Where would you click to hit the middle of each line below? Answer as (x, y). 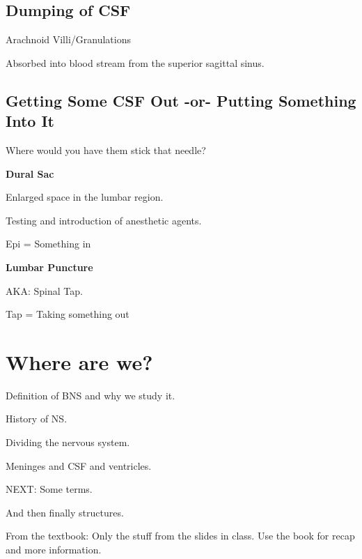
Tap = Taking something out (68, 314)
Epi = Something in (48, 244)
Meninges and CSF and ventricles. (79, 465)
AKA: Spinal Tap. (44, 290)
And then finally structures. (65, 512)
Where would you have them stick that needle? (106, 150)
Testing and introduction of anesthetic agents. (104, 220)
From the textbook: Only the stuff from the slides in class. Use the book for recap (180, 536)
